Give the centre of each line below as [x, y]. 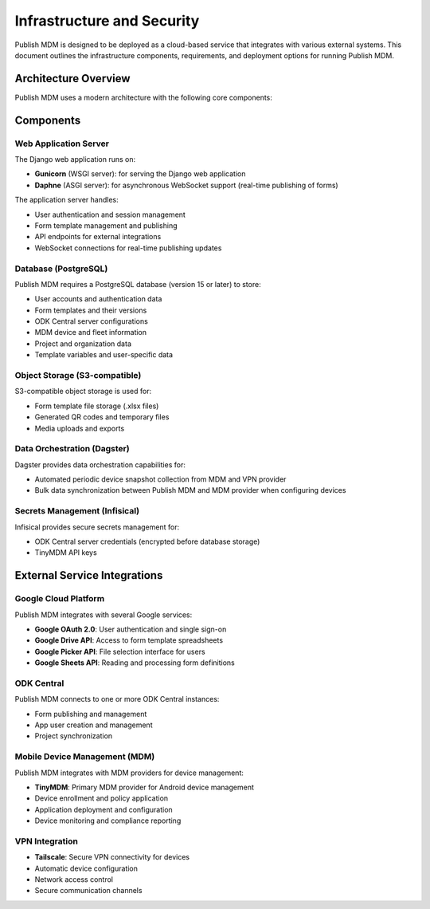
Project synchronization [74, 736]
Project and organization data [83, 344]
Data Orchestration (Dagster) [72, 449]
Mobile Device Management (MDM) [85, 757]
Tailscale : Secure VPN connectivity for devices [112, 857]
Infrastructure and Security [107, 21]
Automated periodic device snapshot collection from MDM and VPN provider [160, 479]
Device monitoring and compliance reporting [108, 820]
